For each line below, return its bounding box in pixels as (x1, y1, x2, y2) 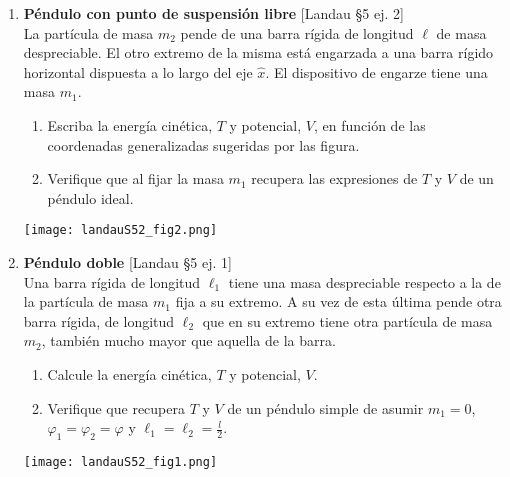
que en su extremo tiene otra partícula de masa (202, 310, 493, 331)
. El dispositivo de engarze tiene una (265, 61, 488, 82)
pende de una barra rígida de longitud (180, 22, 414, 43)
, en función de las (313, 114, 426, 135)
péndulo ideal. (47, 187, 134, 208)
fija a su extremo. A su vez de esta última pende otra (175, 291, 502, 312)
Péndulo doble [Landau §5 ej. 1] (23, 252, 232, 272)
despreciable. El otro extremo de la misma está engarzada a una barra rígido (23, 42, 494, 63)
